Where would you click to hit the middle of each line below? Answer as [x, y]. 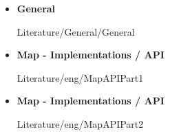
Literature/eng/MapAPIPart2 [80, 123]
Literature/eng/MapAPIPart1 [80, 77]
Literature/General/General [76, 31]
